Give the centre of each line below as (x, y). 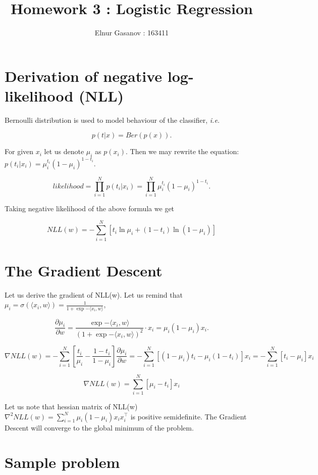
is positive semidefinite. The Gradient (189, 416)
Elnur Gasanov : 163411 (132, 33)
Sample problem (62, 462)
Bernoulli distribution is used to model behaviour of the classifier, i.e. (112, 120)
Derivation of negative (84, 76)
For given (19, 151)
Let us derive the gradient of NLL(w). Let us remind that (94, 294)
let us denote (64, 151)
